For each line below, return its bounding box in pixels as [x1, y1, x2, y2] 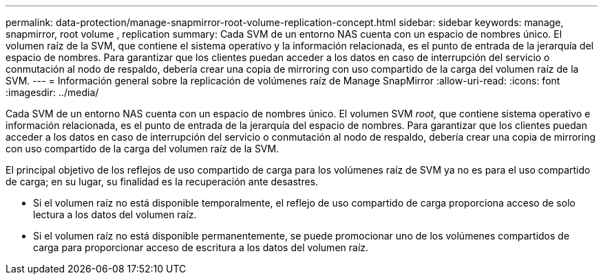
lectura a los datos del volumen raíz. [33, 209, 197, 220]
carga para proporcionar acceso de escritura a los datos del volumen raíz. [33, 242, 369, 253]
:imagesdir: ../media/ [6, 86, 99, 98]
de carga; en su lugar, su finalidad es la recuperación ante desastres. [6, 176, 319, 187]
